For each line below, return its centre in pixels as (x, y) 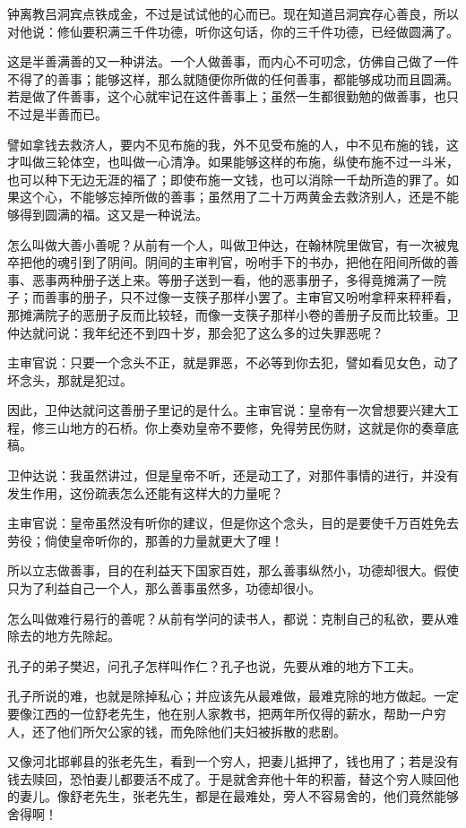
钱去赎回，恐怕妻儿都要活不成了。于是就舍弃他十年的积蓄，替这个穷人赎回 (227, 778)
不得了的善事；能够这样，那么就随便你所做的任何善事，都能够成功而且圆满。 (233, 78)
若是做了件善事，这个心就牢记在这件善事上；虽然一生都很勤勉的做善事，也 (227, 96)
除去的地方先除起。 (64, 636)
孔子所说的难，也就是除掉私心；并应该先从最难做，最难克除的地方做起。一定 (233, 696)
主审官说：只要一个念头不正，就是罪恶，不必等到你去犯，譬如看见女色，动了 (233, 362)
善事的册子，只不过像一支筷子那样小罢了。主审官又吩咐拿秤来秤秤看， (251, 297)
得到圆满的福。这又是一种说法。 (113, 214)
